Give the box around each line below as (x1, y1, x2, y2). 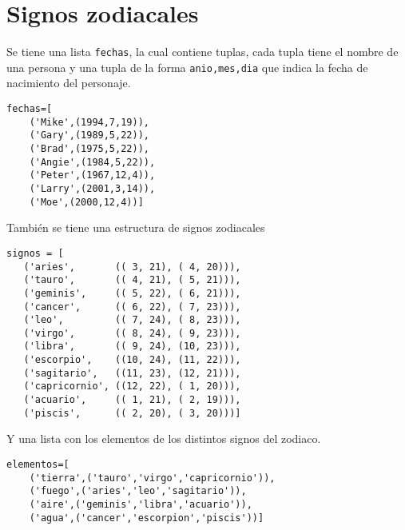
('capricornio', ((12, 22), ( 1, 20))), (23, 381, 241, 393)
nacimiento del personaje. (6, 74, 131, 91)
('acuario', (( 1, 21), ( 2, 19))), (23, 394, 241, 406)
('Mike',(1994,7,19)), (29, 116, 149, 128)
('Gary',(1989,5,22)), (29, 130, 149, 141)
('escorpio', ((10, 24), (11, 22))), (23, 354, 241, 366)
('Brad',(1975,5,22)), (29, 143, 149, 154)
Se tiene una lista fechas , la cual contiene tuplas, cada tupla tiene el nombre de (6, 43, 399, 60)
